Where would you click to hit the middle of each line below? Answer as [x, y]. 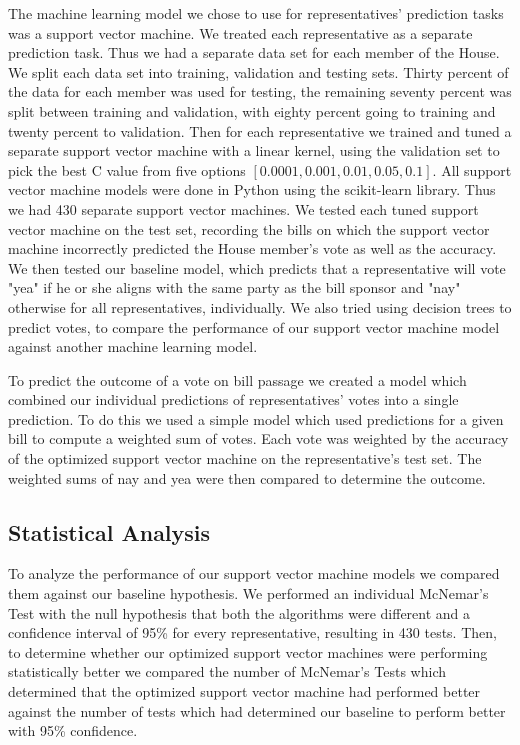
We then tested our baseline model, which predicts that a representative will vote [257, 267]
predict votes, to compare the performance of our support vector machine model [254, 326]
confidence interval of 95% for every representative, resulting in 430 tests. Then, [252, 632]
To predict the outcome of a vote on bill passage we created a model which [237, 379]
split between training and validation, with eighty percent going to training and [252, 110]
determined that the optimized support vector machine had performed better [244, 691]
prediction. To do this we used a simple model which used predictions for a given [256, 418]
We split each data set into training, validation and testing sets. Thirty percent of [258, 71]
